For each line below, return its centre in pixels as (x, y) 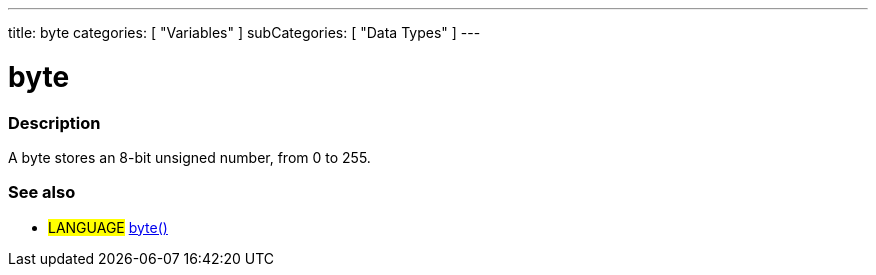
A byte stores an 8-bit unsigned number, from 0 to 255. (189, 157)
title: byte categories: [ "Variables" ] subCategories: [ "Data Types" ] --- (244, 32)
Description (54, 122)
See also (42, 192)
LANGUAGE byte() (108, 227)
